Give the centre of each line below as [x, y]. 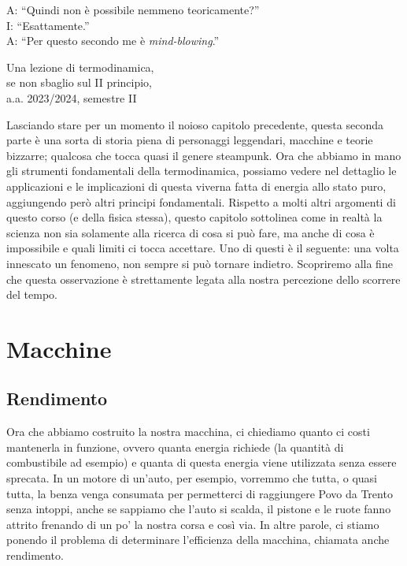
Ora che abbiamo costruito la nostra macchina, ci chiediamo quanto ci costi [188, 432]
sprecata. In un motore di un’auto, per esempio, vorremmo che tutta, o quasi [192, 478]
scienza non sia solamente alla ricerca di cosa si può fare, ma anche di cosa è [191, 232]
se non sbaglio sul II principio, [80, 82]
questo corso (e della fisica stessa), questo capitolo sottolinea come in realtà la [194, 217]
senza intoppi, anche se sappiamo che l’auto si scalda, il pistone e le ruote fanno [199, 509]
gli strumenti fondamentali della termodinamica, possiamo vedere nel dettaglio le [202, 171]
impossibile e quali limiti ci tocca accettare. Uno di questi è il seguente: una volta [203, 248]
